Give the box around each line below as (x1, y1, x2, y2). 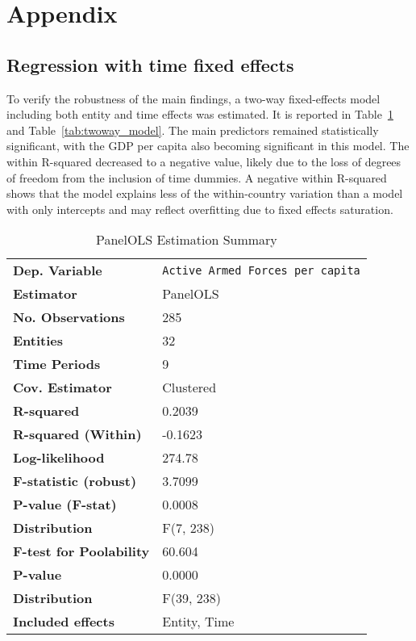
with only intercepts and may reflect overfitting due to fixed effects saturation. (6, 200, 393, 217)
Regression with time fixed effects (6, 52, 294, 77)
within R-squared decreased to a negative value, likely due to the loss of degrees (6, 153, 401, 170)
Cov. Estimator (13, 378, 112, 397)
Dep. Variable (13, 261, 102, 280)
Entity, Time (162, 612, 235, 631)
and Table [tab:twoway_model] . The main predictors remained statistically (6, 121, 379, 138)
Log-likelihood (13, 448, 105, 467)
